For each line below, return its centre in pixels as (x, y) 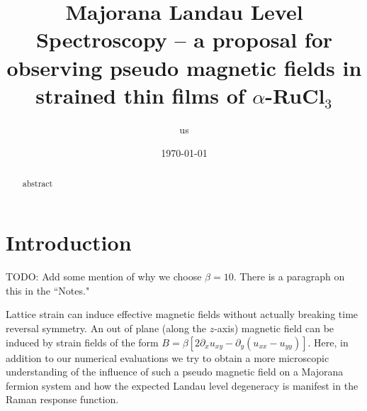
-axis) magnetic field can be (274, 328)
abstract (38, 183)
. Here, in (328, 342)
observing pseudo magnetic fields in (184, 67)
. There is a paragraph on (289, 276)
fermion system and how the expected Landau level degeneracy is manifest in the (182, 385)
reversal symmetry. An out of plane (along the (106, 328)
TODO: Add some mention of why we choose (104, 276)
